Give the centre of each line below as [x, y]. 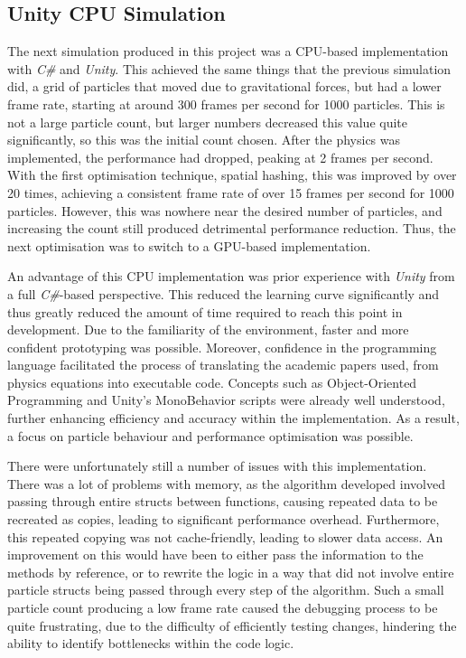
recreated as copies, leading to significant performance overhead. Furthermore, [224, 519]
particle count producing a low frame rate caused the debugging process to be [223, 608]
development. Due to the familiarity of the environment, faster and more [208, 329]
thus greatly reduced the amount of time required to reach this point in [205, 311]
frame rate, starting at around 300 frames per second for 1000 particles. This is [226, 103]
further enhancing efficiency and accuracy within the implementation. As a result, [233, 418]
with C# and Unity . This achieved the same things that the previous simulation [229, 68]
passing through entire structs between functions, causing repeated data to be [223, 501]
